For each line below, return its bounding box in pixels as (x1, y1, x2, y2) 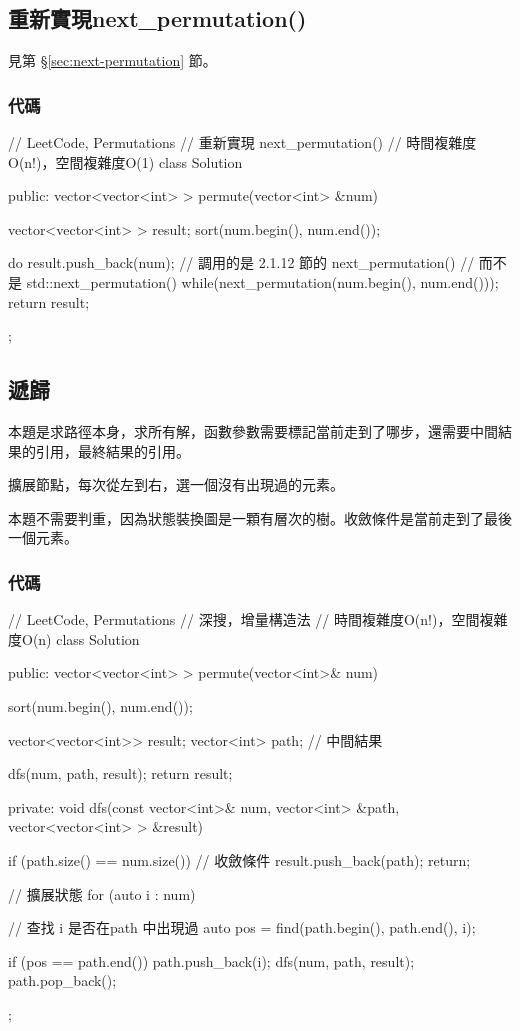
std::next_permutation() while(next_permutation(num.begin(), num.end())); (26, 271, 499, 292)
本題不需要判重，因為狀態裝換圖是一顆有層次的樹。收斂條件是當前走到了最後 (8, 507, 512, 528)
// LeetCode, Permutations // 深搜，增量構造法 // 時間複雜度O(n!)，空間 (8, 609, 480, 630)
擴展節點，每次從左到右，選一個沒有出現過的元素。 (8, 474, 344, 495)
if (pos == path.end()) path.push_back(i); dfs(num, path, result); (8, 950, 415, 971)
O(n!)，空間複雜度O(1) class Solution (8, 151, 243, 172)
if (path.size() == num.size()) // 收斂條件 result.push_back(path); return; (8, 849, 471, 870)
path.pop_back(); (8, 970, 117, 991)
